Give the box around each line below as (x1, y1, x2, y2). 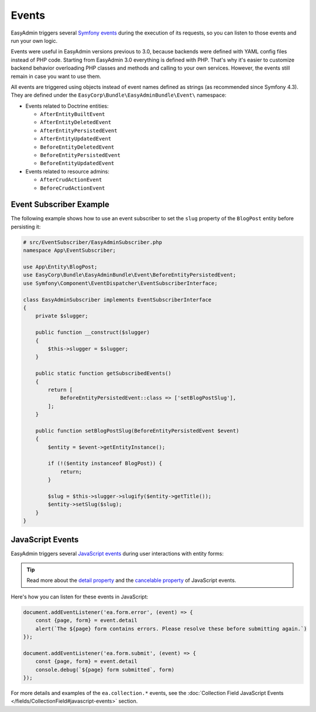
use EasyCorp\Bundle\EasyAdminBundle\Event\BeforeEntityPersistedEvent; (23, 272, 236, 278)
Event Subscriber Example (11, 200, 109, 210)
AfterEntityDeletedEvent (40, 119, 111, 126)
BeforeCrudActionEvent (40, 184, 105, 191)
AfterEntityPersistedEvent (40, 127, 118, 134)
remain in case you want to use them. (11, 73, 102, 80)
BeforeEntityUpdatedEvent (40, 160, 115, 167)
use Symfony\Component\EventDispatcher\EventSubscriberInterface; (23, 280, 218, 286)
